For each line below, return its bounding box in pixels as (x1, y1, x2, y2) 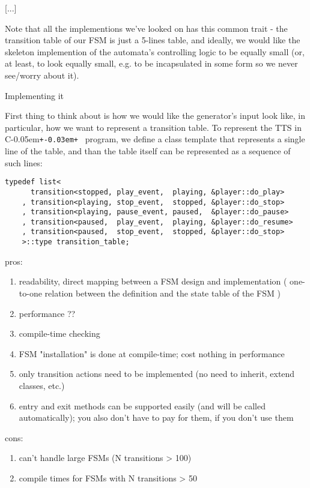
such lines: (5, 156, 43, 169)
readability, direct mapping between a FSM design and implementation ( (19, 275, 287, 288)
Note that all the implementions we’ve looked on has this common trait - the (5, 22, 288, 34)
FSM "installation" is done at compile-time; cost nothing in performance (19, 347, 285, 360)
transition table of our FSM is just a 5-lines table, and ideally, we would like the (5, 34, 300, 46)
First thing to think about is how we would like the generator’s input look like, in (5, 109, 305, 122)
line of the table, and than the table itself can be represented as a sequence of (5, 145, 291, 157)
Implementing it (5, 89, 64, 101)
